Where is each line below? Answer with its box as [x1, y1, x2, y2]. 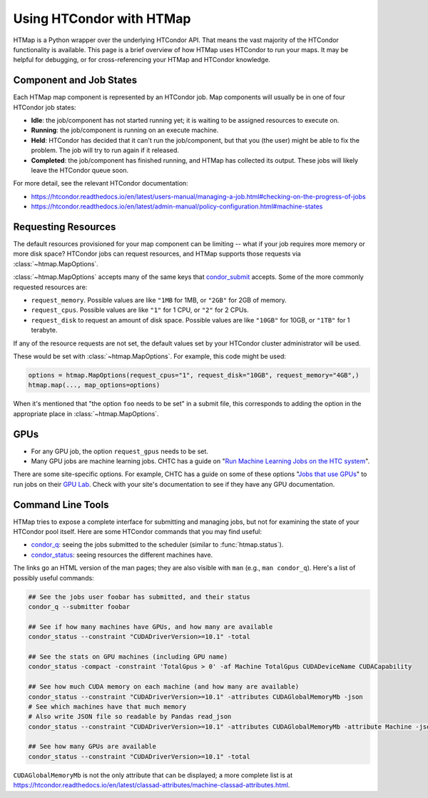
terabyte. [31, 325, 58, 335]
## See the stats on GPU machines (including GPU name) [28, 652, 228, 660]
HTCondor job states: [13, 103, 76, 111]
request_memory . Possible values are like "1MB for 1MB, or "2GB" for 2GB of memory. [31, 296, 287, 304]
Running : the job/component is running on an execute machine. [31, 126, 219, 135]
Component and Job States [13, 74, 138, 86]
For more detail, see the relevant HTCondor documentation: [13, 179, 188, 188]
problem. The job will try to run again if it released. [31, 146, 180, 155]
